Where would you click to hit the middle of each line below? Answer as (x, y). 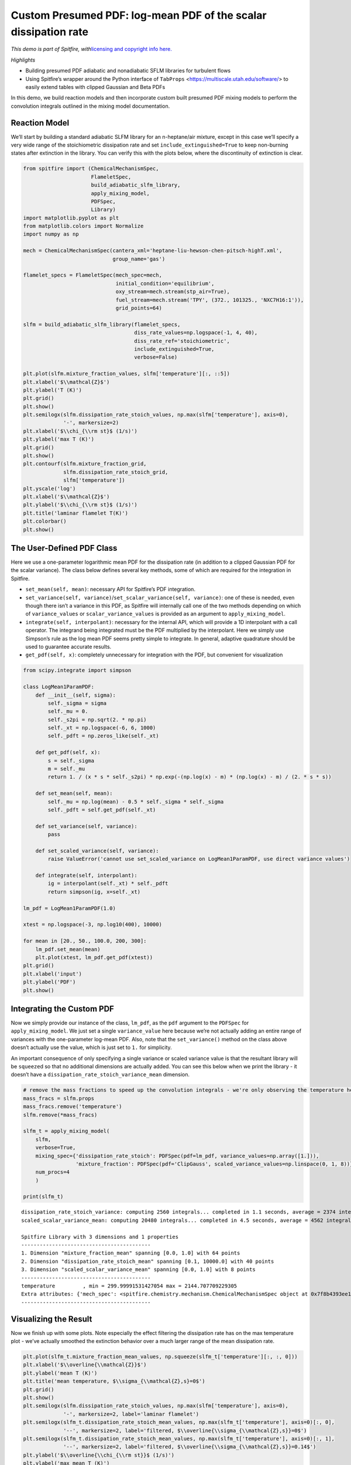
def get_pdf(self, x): (68, 752)
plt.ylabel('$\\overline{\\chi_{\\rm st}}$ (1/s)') (99, 1455)
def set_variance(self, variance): (86, 826)
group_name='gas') (139, 259)
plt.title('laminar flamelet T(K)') (76, 513)
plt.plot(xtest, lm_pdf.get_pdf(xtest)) (94, 957)
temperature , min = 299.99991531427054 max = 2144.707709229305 (129, 1286)
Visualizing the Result (51, 1319)
